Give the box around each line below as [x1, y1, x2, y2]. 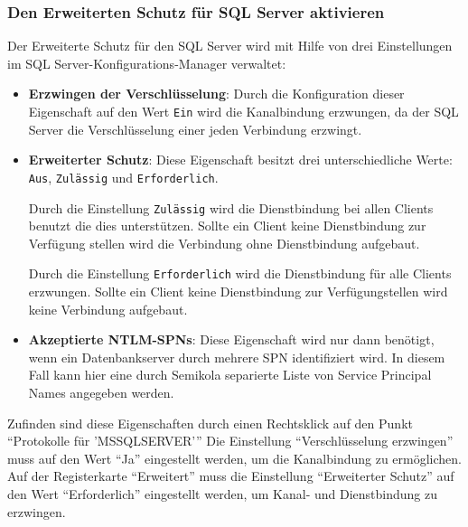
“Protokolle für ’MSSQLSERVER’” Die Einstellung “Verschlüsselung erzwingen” [7, 431, 454, 450]
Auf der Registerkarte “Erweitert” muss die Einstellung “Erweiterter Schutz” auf [7, 466, 454, 485]
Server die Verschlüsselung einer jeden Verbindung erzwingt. [28, 119, 362, 138]
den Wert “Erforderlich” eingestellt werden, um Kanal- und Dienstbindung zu [7, 484, 438, 503]
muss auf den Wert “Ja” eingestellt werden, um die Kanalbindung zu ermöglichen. [7, 448, 462, 467]
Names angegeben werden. [28, 382, 174, 401]
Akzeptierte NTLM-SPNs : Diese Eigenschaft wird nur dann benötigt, [28, 330, 435, 349]
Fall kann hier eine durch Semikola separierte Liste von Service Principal [28, 365, 432, 384]
